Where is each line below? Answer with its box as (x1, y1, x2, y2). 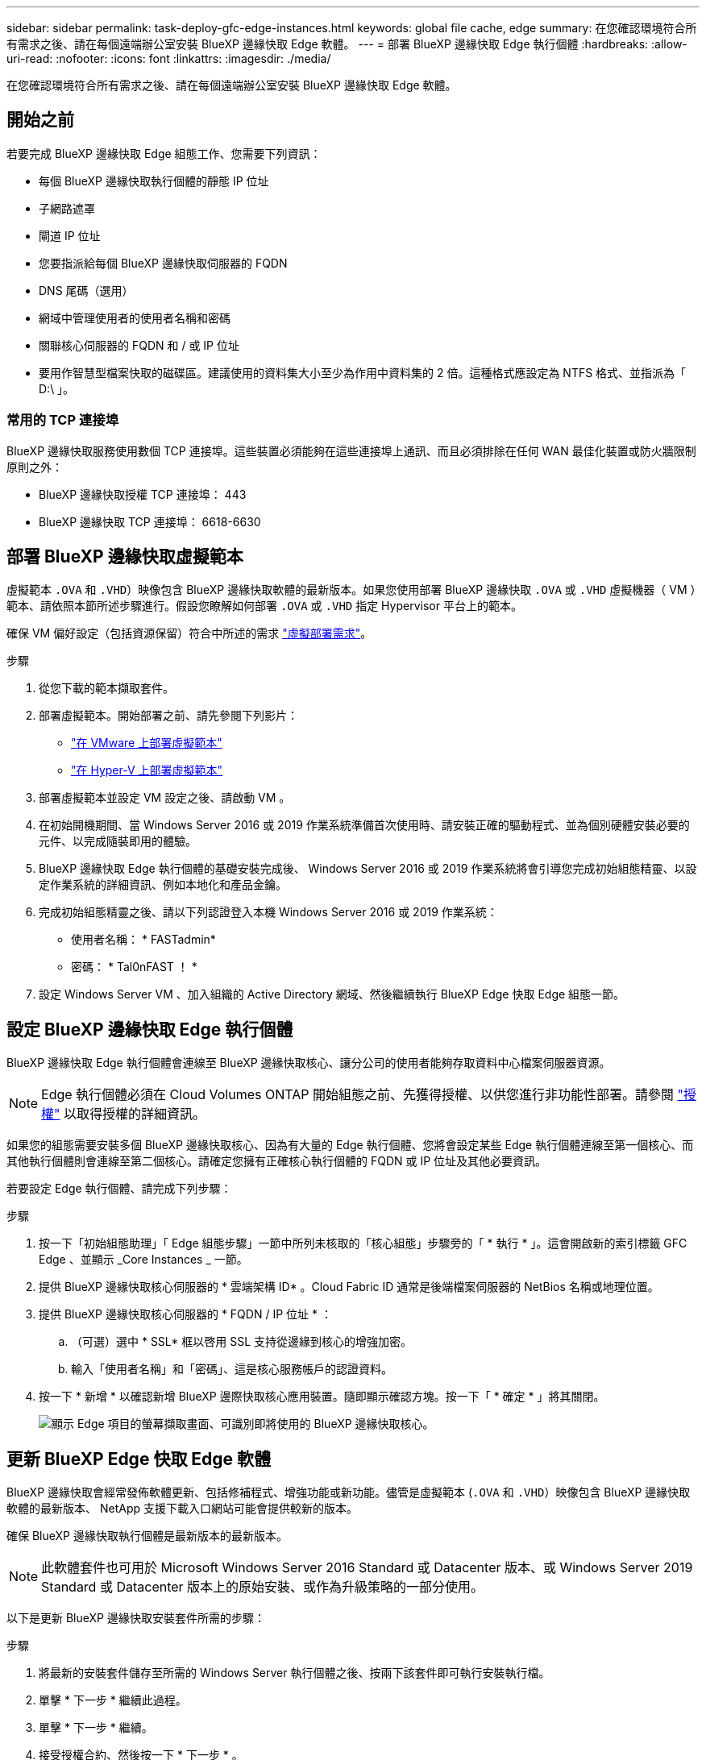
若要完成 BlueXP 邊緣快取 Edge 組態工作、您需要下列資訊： (6, 146, 322, 160)
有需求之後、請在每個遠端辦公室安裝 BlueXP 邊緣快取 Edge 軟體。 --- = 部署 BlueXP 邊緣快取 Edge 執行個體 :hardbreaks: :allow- (6, 37, 687, 51)
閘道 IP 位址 (39, 228, 101, 243)
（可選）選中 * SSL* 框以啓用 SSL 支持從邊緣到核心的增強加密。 (71, 1335, 413, 1349)
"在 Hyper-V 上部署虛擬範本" (71, 763, 223, 778)
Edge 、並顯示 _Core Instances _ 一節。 (39, 1252, 248, 1267)
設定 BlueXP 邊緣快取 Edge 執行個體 (6, 1019, 293, 1040)
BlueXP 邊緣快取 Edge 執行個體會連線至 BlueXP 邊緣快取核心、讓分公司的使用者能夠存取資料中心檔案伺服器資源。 (6, 1056, 611, 1070)
